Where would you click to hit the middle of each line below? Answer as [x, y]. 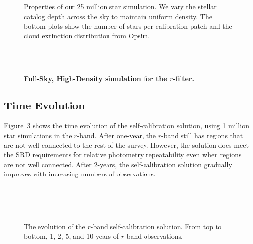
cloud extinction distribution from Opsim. [87, 35]
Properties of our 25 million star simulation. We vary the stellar [120, 6]
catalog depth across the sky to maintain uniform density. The [118, 16]
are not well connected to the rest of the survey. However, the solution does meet [126, 145]
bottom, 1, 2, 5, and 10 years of [72, 236]
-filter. [183, 78]
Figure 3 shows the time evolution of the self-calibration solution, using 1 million [126, 125]
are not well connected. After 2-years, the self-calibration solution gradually [118, 164]
